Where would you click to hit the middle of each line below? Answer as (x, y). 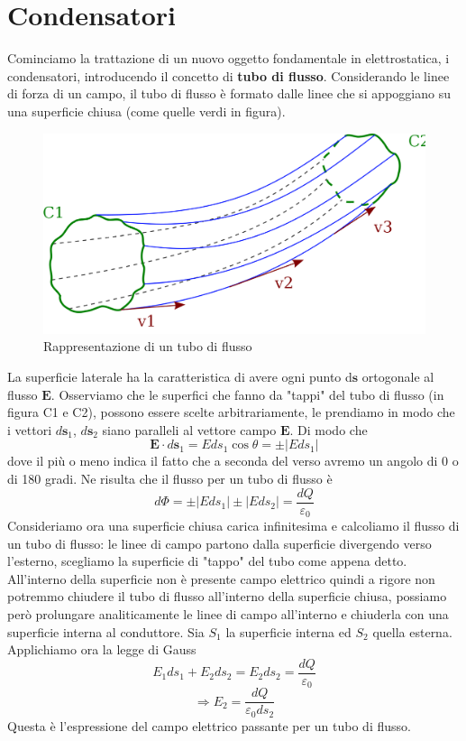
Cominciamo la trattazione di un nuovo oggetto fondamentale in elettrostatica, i (228, 58)
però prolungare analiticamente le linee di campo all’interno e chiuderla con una (228, 614)
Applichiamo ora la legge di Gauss (102, 649)
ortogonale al (398, 377)
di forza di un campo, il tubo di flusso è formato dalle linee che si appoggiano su (229, 93)
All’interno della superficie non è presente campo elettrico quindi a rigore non (221, 578)
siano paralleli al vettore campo (189, 429)
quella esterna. (412, 631)
